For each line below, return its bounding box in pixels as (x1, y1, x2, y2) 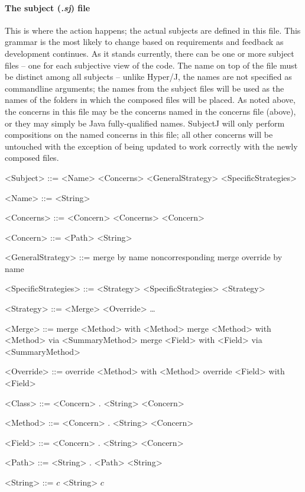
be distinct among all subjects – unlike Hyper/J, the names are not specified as (5, 70, 292, 83)
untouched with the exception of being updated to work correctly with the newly (5, 140, 298, 152)
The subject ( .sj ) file (5, 1, 90, 14)
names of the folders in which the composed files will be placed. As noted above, (5, 93, 296, 106)
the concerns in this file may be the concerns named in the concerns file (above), (5, 105, 296, 117)
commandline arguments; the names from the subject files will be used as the (5, 82, 284, 94)
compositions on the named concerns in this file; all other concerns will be (5, 128, 273, 141)
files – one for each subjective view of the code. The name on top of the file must (5, 59, 298, 71)
